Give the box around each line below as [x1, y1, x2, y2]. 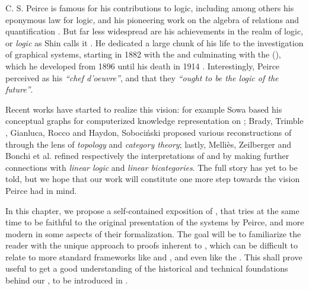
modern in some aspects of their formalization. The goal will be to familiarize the [5, 227, 301, 240]
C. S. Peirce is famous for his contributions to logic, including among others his [5, 2, 294, 14]
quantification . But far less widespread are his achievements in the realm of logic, [5, 25, 303, 37]
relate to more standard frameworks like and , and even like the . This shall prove [5, 250, 302, 263]
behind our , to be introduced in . [5, 274, 128, 286]
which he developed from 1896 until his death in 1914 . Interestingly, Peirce [5, 59, 280, 72]
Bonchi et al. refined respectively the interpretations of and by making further [5, 149, 289, 162]
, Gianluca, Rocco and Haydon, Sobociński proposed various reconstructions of [5, 126, 292, 138]
